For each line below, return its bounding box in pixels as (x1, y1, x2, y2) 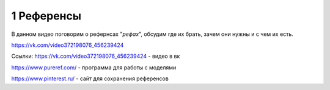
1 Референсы (11, 9, 82, 22)
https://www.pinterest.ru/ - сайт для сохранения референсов (11, 75, 169, 82)
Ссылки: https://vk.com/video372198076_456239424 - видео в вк (11, 52, 180, 60)
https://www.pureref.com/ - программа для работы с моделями (11, 64, 177, 71)
